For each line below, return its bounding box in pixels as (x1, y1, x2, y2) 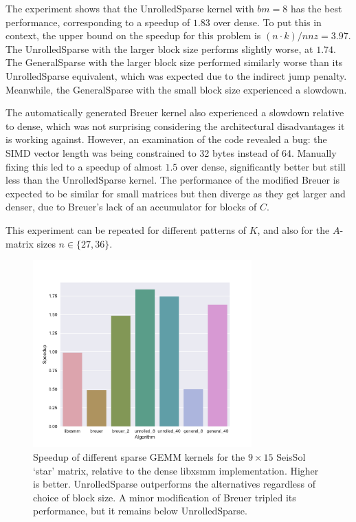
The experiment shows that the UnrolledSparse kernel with (5, 1, 254, 15)
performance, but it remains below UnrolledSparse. (33, 503, 247, 518)
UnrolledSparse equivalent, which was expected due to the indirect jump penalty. (5, 68, 347, 83)
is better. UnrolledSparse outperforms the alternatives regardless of (33, 477, 316, 491)
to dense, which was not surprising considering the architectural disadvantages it (5, 118, 345, 133)
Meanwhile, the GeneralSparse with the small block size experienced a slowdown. (5, 82, 347, 96)
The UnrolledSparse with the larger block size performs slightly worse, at (5, 41, 313, 56)
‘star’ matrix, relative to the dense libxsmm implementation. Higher (33, 463, 319, 477)
